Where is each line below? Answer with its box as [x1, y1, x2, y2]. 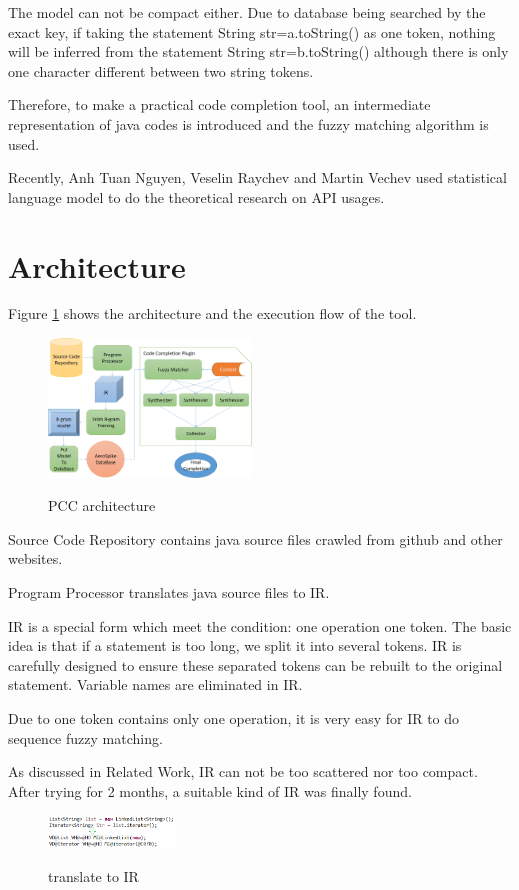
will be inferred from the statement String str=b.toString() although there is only [8, 41, 509, 62]
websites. [8, 548, 63, 569]
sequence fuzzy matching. [8, 727, 163, 748]
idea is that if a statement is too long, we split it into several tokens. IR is [8, 635, 462, 656]
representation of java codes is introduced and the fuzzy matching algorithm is [8, 113, 489, 134]
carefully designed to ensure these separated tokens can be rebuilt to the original [8, 654, 503, 675]
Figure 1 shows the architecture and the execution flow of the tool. [8, 303, 417, 324]
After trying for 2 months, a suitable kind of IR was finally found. [8, 780, 412, 801]
